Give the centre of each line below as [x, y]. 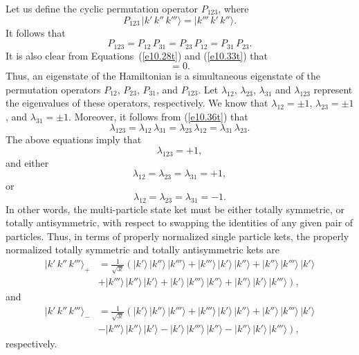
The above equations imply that [74, 139]
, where [233, 8]
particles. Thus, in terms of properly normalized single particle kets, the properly [177, 236]
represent [333, 89]
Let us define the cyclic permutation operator [102, 8]
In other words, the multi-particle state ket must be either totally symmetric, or [175, 209]
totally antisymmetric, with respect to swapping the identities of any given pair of [179, 222]
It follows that [36, 32]
